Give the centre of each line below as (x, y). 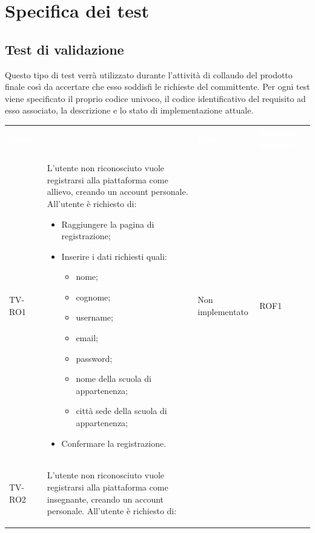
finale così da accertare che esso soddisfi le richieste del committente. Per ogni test (157, 87)
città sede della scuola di (121, 411)
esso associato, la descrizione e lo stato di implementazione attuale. (129, 110)
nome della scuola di (114, 379)
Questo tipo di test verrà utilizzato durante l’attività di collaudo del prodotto (149, 74)
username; (94, 317)
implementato (223, 311)
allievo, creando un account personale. (118, 192)
